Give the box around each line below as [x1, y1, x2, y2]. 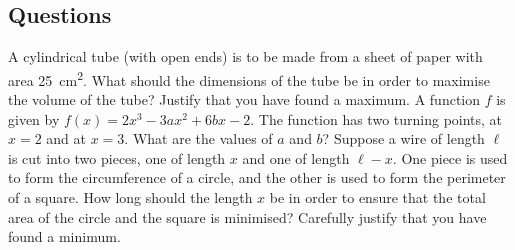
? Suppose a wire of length [322, 128, 485, 149]
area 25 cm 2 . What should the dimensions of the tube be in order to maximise [8, 66, 490, 90]
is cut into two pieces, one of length [8, 147, 226, 168]
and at [46, 128, 87, 149]
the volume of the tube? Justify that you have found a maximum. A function [8, 89, 481, 110]
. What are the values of [124, 128, 273, 149]
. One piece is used [392, 147, 508, 168]
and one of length [242, 147, 350, 168]
